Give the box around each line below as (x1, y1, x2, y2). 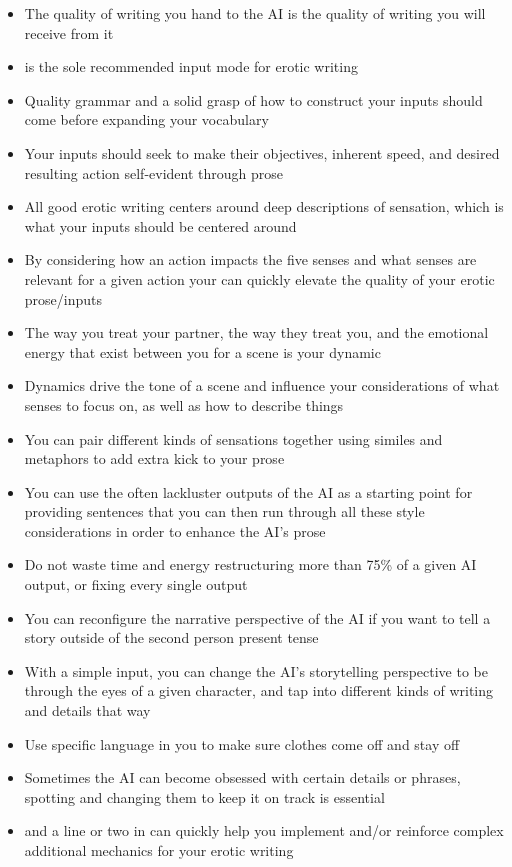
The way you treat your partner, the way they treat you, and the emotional (24, 322, 489, 343)
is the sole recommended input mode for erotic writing (24, 56, 358, 77)
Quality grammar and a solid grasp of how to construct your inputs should (24, 89, 483, 110)
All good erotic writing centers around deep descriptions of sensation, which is (24, 196, 504, 217)
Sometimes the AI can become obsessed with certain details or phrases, (24, 767, 461, 788)
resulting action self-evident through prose (24, 162, 283, 183)
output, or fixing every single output (24, 574, 248, 595)
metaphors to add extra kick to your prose (24, 448, 285, 469)
